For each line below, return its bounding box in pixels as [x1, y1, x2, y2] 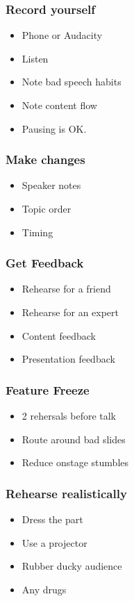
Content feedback [22, 328, 96, 343]
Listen [22, 51, 49, 65]
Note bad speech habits [22, 74, 122, 89]
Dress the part [22, 512, 83, 526]
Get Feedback [6, 254, 84, 272]
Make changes [6, 151, 85, 168]
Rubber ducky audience [22, 559, 122, 573]
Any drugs [22, 582, 67, 596]
